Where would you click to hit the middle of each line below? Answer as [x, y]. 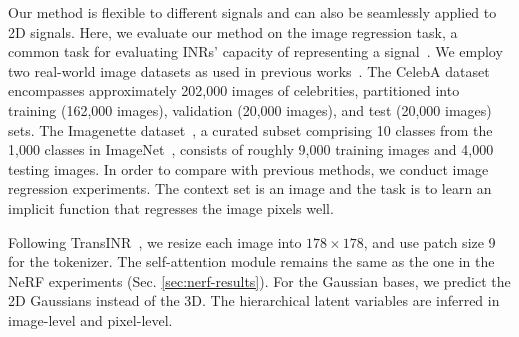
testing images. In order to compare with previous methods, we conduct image [248, 168]
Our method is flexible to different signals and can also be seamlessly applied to [252, 12]
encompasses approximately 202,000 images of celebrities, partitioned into [234, 90]
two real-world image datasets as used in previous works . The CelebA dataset [249, 70]
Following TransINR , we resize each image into [155, 241]
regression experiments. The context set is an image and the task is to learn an [250, 188]
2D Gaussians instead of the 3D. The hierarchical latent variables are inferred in [254, 300]
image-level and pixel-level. [90, 319]
